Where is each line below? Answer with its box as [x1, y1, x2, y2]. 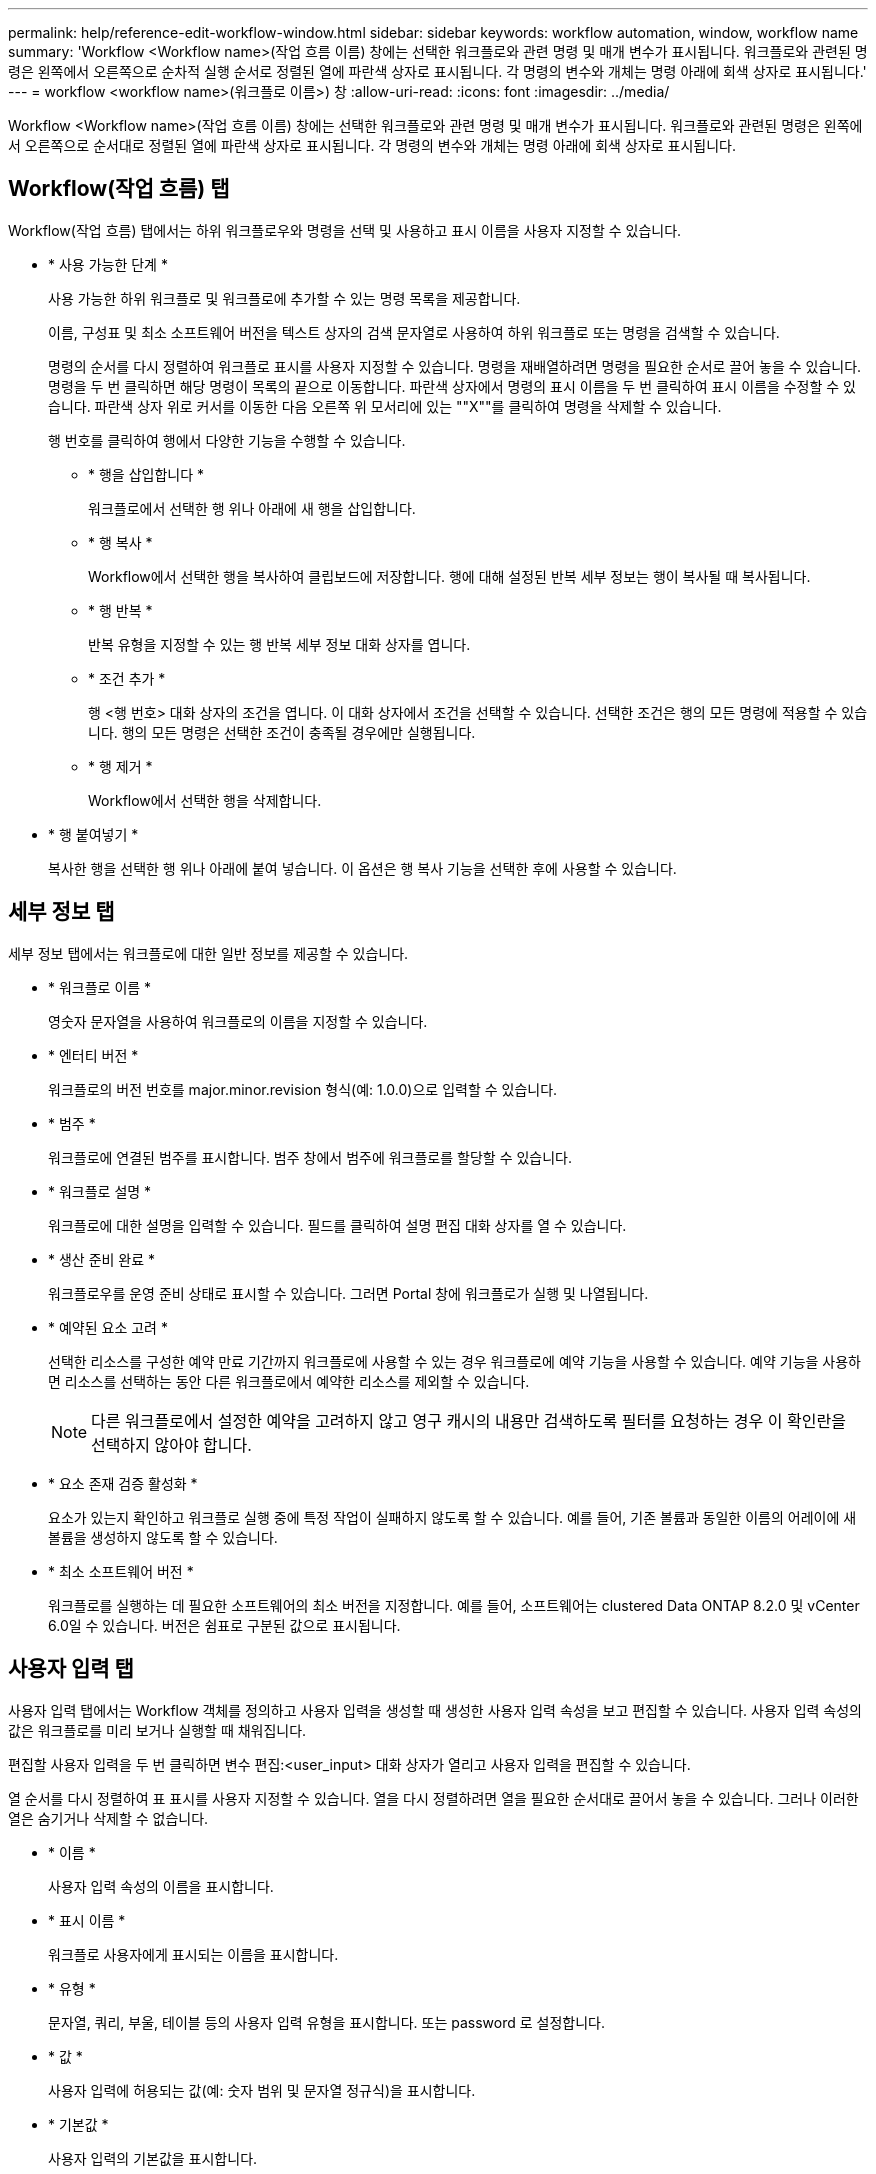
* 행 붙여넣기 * [48, 825, 139, 843]
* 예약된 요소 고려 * [48, 1318, 168, 1336]
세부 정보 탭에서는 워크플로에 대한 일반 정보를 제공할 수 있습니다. [8, 944, 409, 962]
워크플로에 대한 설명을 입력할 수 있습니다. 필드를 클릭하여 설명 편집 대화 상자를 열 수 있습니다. [48, 1216, 627, 1234]
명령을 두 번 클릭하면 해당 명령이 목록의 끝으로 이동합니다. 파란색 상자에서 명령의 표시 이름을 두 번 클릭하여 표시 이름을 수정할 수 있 [48, 377, 856, 395]
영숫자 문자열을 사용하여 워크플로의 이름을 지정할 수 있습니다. [48, 1012, 428, 1030]
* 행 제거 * [88, 757, 153, 775]
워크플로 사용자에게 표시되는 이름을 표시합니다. [48, 1945, 339, 1963]
